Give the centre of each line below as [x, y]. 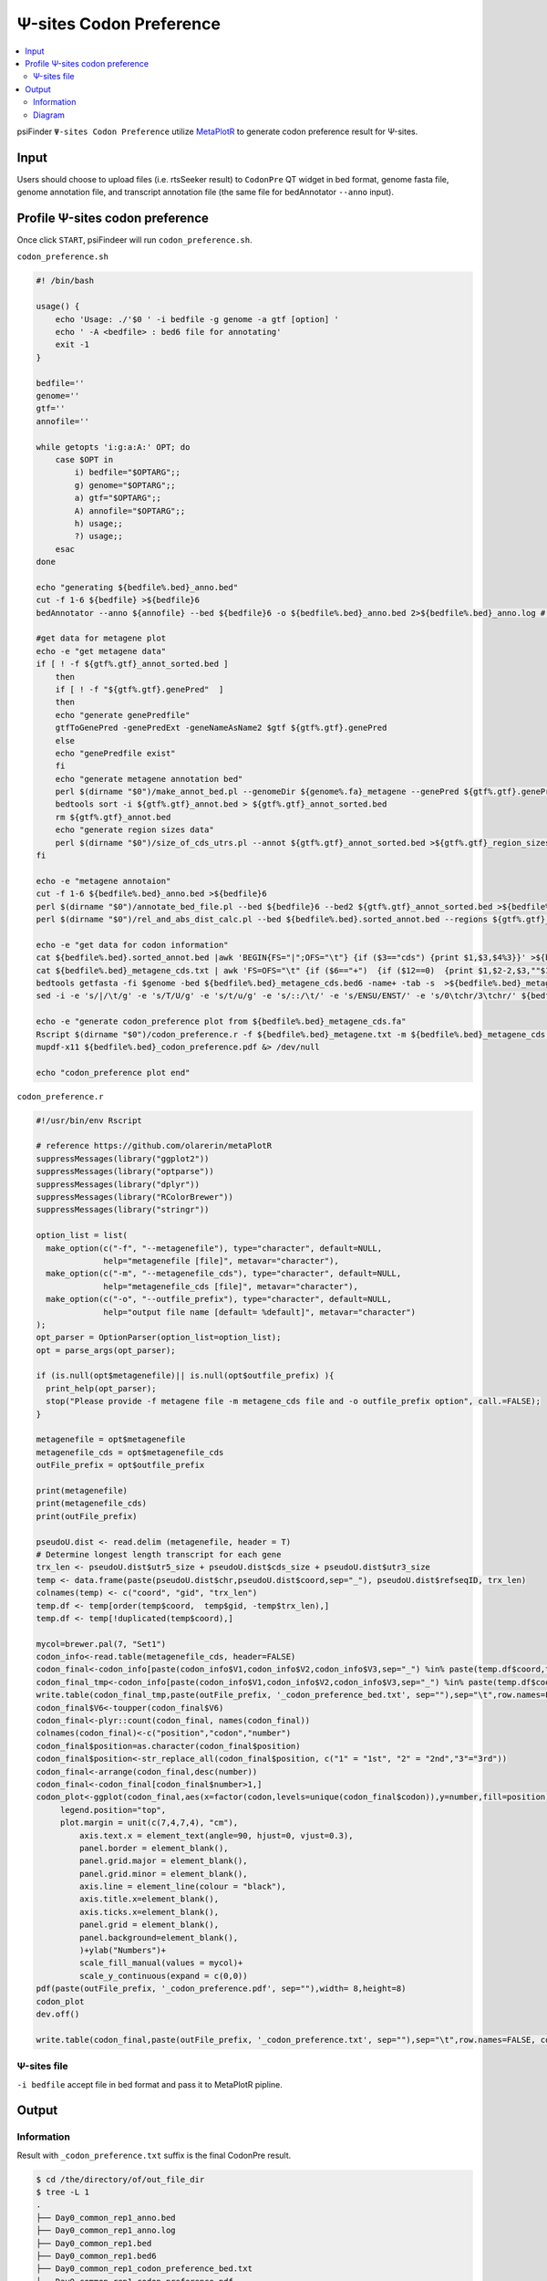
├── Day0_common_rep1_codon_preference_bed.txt [144, 2269]
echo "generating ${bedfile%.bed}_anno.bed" [137, 587]
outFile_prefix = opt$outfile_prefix [120, 1465]
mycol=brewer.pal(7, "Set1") [101, 1644]
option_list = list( [82, 1235]
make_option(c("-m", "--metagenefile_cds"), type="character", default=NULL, [224, 1274]
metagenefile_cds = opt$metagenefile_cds [130, 1452]
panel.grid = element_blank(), [149, 1925]
